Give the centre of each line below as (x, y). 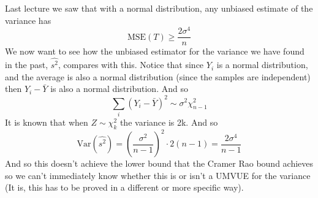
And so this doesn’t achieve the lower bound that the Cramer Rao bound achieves (159, 163)
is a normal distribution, (262, 65)
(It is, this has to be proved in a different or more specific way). (124, 187)
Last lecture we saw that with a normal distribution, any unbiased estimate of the (159, 8)
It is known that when (47, 122)
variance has (28, 20)
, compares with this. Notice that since (131, 65)
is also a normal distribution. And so (119, 89)
